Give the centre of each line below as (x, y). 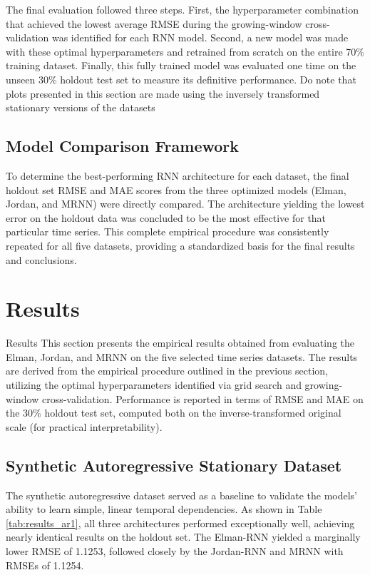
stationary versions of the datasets (81, 107)
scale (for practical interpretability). (84, 426)
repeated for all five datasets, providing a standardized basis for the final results (180, 245)
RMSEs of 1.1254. (45, 565)
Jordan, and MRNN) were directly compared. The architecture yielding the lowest (185, 204)
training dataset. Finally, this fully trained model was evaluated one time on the (181, 65)
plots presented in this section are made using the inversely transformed (163, 93)
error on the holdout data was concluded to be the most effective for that (166, 217)
